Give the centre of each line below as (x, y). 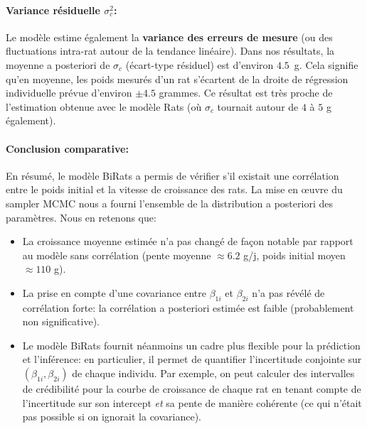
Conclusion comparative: (67, 148)
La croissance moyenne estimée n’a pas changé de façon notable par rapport (188, 241)
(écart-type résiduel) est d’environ (200, 64)
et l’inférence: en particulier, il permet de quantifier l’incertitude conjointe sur (192, 359)
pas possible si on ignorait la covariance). (112, 417)
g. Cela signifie (326, 64)
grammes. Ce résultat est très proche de (246, 93)
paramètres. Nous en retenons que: (81, 217)
